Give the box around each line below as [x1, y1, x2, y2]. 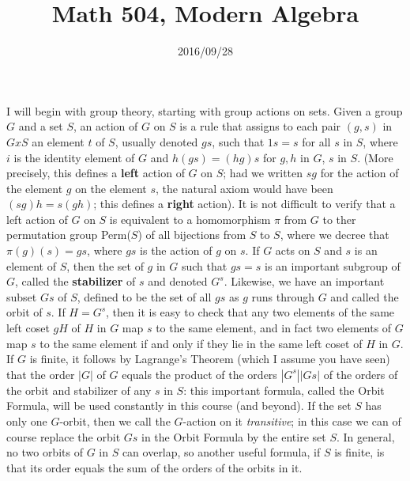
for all [302, 133, 331, 150]
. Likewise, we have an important [224, 273, 385, 290]
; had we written [223, 165, 303, 181]
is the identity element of [13, 149, 135, 165]
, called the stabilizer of [15, 273, 136, 290]
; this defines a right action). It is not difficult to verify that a [93, 195, 396, 212]
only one [6, 413, 47, 429]
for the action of [320, 165, 399, 181]
